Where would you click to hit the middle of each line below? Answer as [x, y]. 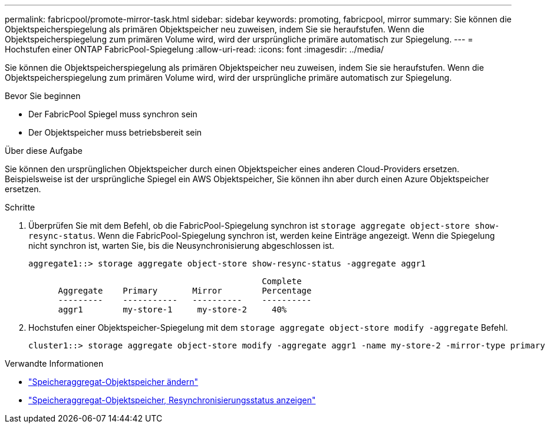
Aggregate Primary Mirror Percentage [185, 291]
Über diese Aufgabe [44, 151]
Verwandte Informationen [54, 363]
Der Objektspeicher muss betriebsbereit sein [115, 132]
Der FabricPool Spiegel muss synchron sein [113, 114]
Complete [282, 281]
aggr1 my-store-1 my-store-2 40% [172, 310]
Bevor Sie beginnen [43, 96]
